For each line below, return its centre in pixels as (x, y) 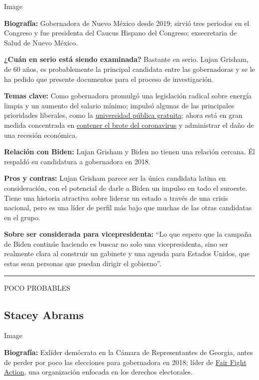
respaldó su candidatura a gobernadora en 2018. (77, 161)
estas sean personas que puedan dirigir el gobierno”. (83, 263)
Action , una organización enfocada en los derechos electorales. (98, 372)
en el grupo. (22, 217)
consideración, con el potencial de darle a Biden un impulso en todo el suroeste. (126, 188)
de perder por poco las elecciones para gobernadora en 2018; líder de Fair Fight (125, 362)
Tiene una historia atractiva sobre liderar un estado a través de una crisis (116, 197)
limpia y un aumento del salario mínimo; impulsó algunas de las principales (119, 105)
